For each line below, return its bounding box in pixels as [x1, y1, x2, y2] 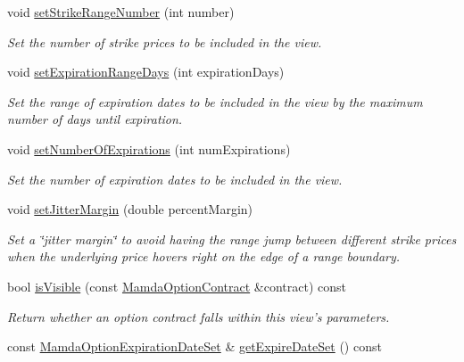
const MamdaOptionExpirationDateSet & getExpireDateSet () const [7, 337, 382, 356]
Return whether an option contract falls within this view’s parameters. [7, 307, 390, 325]
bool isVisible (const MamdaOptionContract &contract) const [7, 276, 346, 295]
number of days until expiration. [7, 110, 183, 128]
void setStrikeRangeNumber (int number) [7, 3, 235, 21]
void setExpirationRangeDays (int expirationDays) [7, 62, 285, 81]
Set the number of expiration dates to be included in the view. [7, 169, 343, 188]
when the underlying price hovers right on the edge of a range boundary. [7, 247, 401, 266]
